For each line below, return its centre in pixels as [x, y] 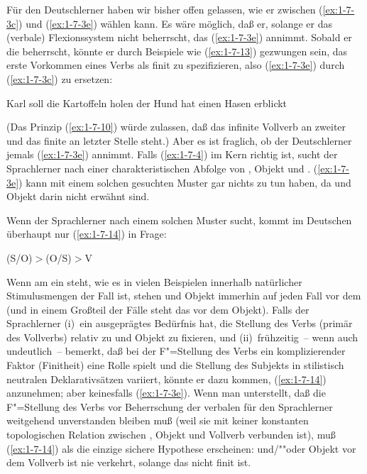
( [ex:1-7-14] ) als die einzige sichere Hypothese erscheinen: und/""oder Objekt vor [181, 448]
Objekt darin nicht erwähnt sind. [78, 196]
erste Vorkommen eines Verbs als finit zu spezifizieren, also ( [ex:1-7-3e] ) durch [176, 65]
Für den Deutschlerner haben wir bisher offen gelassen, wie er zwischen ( [165, 9]
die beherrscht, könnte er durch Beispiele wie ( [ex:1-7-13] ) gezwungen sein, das [177, 51]
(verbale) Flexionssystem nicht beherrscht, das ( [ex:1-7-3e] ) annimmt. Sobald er [179, 37]
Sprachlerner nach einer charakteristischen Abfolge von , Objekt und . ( [162, 168]
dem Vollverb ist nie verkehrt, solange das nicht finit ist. [129, 462]
